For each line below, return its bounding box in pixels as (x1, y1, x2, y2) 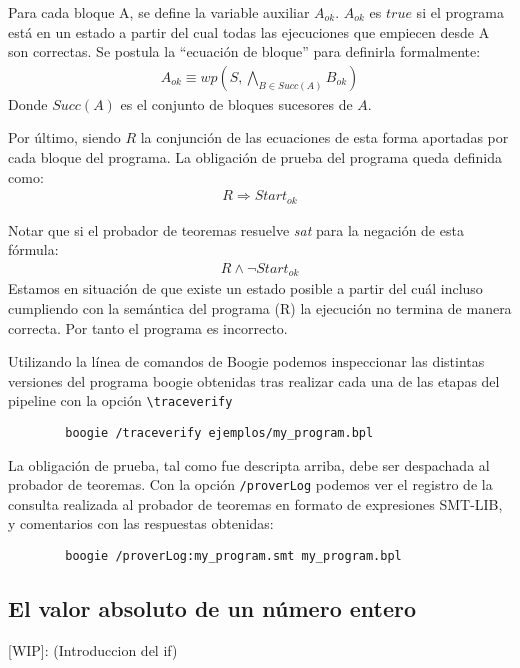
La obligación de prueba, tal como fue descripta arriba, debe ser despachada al (8, 454, 490, 475)
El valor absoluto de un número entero (8, 593, 417, 624)
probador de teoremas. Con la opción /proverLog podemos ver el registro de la (8, 474, 493, 495)
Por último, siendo (8, 127, 121, 148)
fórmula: (8, 239, 59, 260)
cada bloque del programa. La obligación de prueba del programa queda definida (8, 147, 502, 167)
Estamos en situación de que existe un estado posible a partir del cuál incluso (8, 278, 483, 299)
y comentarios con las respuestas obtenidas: (8, 513, 274, 534)
